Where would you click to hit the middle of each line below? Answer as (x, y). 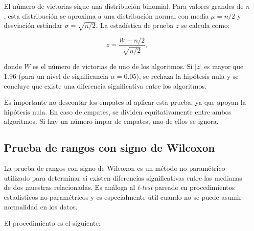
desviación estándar (33, 25)
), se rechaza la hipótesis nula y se (187, 76)
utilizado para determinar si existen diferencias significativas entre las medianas (123, 177)
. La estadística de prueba (135, 25)
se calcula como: (206, 25)
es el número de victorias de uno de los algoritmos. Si (113, 66)
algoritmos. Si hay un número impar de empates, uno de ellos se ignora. (111, 121)
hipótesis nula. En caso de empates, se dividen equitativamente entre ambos (118, 111)
